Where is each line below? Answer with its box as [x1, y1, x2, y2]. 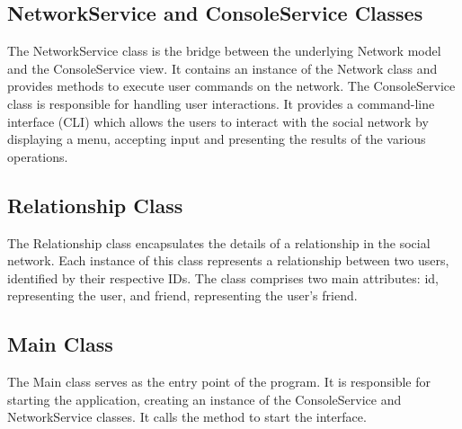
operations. [7, 147, 68, 165]
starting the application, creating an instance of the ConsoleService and [7, 389, 402, 408]
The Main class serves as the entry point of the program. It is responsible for [7, 372, 431, 391]
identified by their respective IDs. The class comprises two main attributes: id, [7, 268, 439, 287]
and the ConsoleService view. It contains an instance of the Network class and [7, 58, 438, 77]
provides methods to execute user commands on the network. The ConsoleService [7, 76, 456, 95]
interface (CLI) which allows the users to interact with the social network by [7, 112, 429, 130]
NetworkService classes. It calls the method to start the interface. [7, 407, 367, 426]
